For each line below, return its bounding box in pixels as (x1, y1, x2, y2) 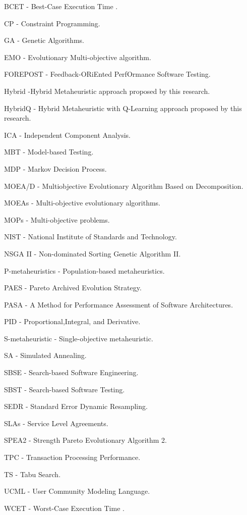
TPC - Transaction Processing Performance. (4, 452, 141, 462)
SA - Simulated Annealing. (4, 350, 87, 360)
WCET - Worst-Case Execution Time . (4, 502, 125, 513)
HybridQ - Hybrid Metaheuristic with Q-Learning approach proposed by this (4, 102, 242, 113)
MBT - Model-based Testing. (4, 146, 94, 157)
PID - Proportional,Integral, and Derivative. (4, 316, 141, 327)
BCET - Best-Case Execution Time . (4, 1, 118, 11)
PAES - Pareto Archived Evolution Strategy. (4, 282, 142, 293)
